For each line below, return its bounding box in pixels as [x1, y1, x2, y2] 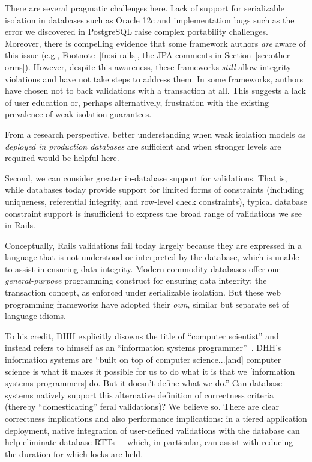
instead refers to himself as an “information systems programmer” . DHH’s [5, 341, 281, 354]
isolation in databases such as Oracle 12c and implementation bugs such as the [5, 13, 295, 26]
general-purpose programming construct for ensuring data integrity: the [5, 274, 267, 287]
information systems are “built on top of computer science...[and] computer [5, 353, 281, 366]
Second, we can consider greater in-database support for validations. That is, [5, 171, 287, 184]
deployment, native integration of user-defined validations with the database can [5, 424, 300, 436]
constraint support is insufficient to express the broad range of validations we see [5, 207, 302, 219]
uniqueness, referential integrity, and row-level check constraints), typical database [5, 195, 307, 207]
